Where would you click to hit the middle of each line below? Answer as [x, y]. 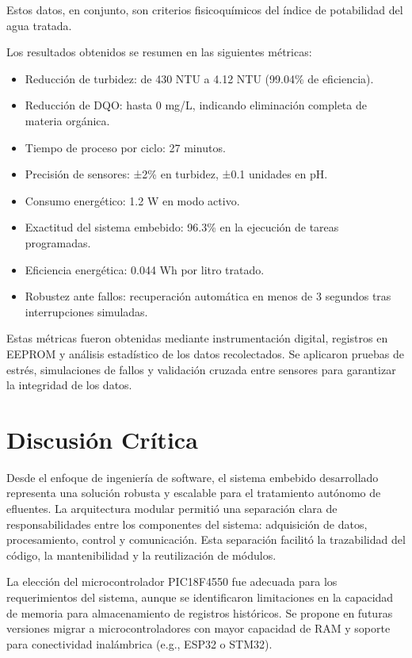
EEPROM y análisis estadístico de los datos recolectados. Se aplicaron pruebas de [205, 353]
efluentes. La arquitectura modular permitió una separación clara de [172, 508]
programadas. [58, 242]
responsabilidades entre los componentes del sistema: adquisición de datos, [187, 524]
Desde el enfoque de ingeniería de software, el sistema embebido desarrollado [193, 477]
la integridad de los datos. [69, 385]
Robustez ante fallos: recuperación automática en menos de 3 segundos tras [208, 296]
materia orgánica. [67, 120]
